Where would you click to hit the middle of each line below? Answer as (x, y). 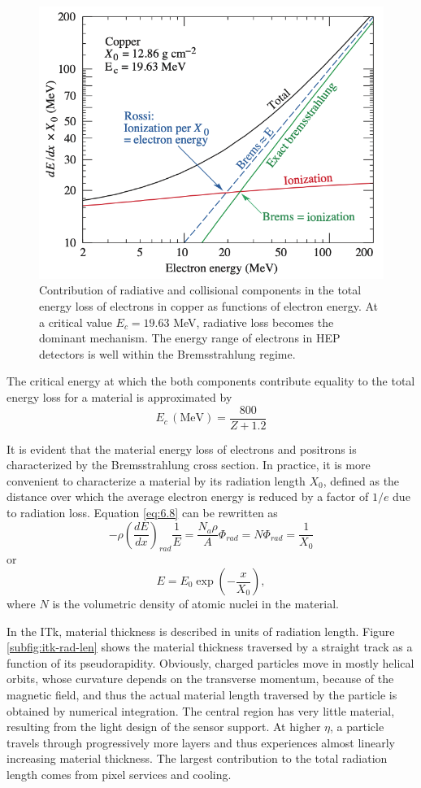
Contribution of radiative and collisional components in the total (200, 290)
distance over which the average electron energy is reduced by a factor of (188, 496)
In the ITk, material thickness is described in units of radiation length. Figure (201, 631)
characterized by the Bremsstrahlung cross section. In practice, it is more (189, 465)
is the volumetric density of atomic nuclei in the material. (195, 604)
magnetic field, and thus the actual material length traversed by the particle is (202, 694)
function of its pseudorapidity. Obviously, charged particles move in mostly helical (210, 662)
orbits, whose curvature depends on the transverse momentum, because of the (200, 679)
